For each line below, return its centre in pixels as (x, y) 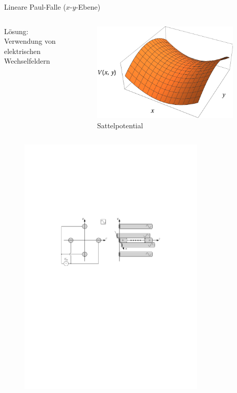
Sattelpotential (120, 125)
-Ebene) (88, 7)
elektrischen (22, 51)
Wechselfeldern (27, 61)
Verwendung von (30, 41)
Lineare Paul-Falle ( (35, 7)
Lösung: (16, 31)
